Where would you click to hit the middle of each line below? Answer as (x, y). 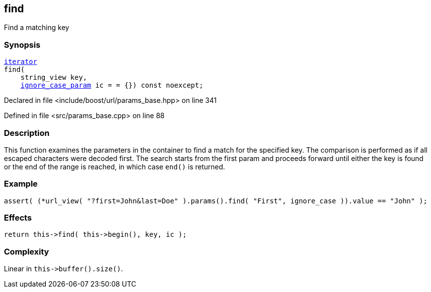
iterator (21, 62)
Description (27, 133)
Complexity (27, 251)
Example (21, 184)
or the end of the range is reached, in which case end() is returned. (115, 166)
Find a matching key (37, 28)
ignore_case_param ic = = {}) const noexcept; (112, 85)
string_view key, (54, 78)
